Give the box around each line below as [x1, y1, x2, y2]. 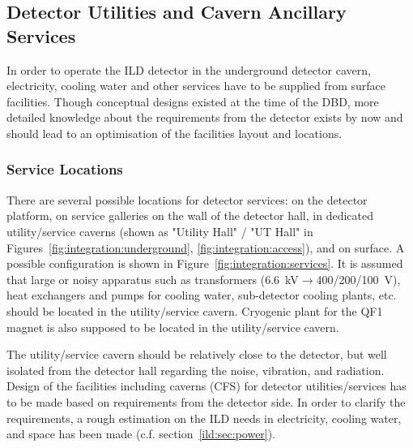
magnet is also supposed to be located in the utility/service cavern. [6, 318, 339, 335]
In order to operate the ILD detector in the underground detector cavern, [6, 61, 371, 78]
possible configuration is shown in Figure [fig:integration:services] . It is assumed [6, 255, 403, 272]
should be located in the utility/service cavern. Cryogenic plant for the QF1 [6, 302, 383, 319]
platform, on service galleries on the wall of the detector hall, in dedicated [6, 207, 373, 224]
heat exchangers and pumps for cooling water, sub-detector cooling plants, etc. [6, 286, 397, 304]
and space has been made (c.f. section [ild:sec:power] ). [6, 425, 276, 442]
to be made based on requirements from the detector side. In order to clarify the [6, 393, 406, 410]
